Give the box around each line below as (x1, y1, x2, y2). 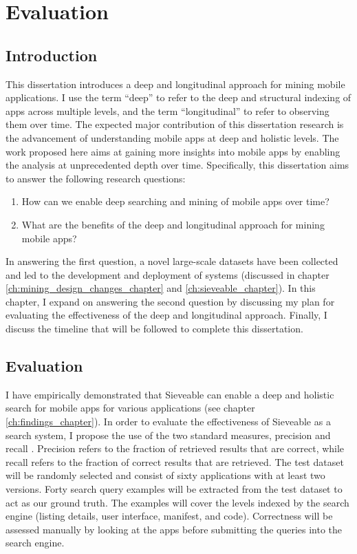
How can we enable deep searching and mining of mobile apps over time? (21, 194, 329, 209)
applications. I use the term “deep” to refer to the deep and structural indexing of (6, 90, 351, 105)
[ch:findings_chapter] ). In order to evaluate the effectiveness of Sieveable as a (6, 414, 331, 429)
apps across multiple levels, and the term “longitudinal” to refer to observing (6, 103, 329, 118)
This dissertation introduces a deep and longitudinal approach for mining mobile (6, 76, 345, 91)
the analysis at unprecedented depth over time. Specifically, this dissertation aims (6, 158, 349, 172)
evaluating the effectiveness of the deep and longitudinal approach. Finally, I (6, 308, 327, 322)
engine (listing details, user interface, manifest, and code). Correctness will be (6, 509, 333, 523)
